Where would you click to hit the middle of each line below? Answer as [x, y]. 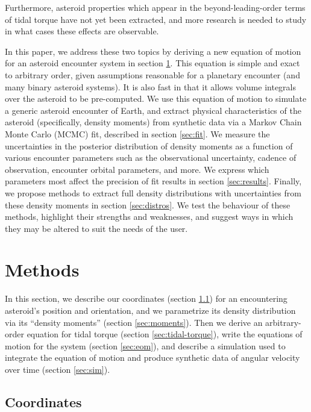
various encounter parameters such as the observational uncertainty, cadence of [151, 158]
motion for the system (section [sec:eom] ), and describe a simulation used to [145, 345]
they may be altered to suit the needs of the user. [96, 228]
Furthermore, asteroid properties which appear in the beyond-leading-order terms [155, 7]
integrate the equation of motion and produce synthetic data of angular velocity [152, 357]
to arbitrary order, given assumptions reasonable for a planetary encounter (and [152, 74]
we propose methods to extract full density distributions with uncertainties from [153, 192]
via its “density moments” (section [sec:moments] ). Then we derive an [134, 322]
